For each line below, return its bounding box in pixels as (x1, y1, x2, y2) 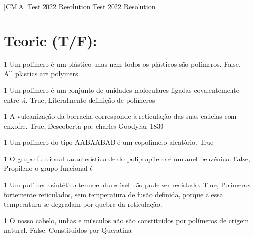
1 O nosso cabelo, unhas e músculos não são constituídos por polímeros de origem (4, 215, 249, 225)
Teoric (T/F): (4, 30, 97, 50)
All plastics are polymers (4, 68, 78, 79)
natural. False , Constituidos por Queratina (4, 225, 132, 235)
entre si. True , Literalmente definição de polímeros (4, 94, 155, 105)
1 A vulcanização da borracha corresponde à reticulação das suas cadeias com (4, 111, 237, 121)
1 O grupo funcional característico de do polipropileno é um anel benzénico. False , (4, 153, 250, 163)
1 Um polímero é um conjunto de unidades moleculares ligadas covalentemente (4, 84, 239, 95)
